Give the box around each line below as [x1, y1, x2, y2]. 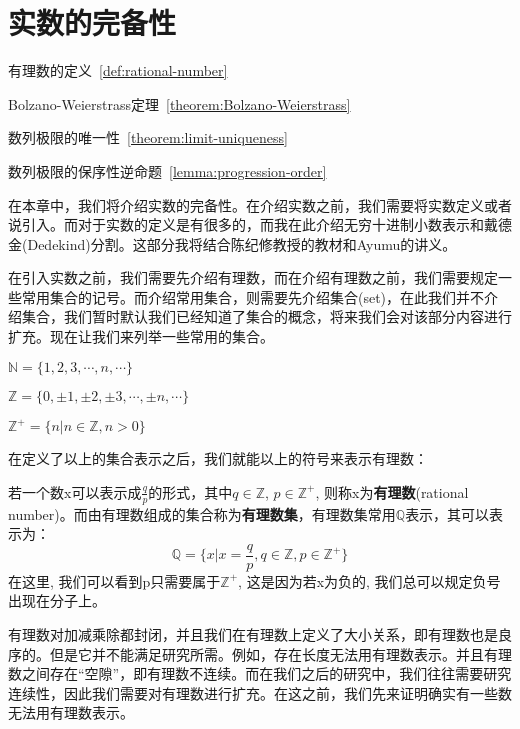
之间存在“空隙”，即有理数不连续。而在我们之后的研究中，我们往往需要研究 [21, 663, 512, 684]
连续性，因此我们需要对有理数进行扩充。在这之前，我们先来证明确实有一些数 [8, 682, 512, 703]
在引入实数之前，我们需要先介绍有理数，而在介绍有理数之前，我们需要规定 [8, 267, 498, 288]
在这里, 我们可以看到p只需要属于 [8, 570, 221, 591]
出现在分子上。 [8, 590, 106, 611]
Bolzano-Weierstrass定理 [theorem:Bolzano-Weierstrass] [8, 93, 351, 114]
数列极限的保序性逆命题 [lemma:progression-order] [8, 160, 327, 181]
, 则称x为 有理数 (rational [315, 481, 469, 502]
